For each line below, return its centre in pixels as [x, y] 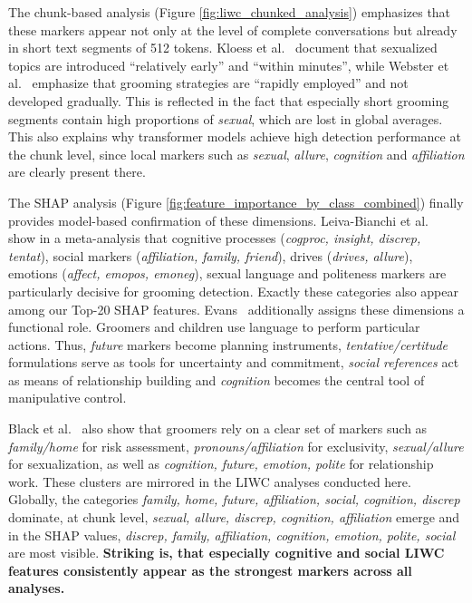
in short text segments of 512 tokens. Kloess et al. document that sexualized [223, 48]
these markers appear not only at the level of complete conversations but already [233, 29]
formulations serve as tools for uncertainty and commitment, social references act [234, 362]
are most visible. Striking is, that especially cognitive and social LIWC [226, 553]
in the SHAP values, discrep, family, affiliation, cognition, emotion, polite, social [232, 535]
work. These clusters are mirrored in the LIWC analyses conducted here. [210, 481]
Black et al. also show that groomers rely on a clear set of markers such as [218, 428]
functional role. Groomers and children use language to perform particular [214, 327]
